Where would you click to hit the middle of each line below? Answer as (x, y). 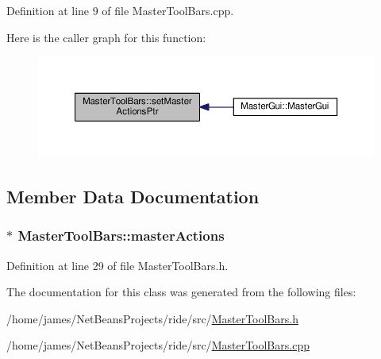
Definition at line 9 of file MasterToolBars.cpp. (120, 10)
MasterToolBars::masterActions (121, 235)
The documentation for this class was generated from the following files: (181, 292)
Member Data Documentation (133, 196)
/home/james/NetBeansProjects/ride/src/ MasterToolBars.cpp (158, 345)
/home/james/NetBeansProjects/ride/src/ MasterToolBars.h (152, 318)
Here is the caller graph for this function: (106, 37)
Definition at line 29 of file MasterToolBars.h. (117, 265)
